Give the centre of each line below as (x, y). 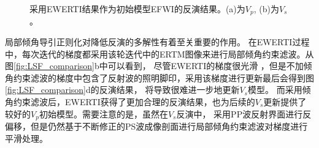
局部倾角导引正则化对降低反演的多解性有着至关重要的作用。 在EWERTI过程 (157, 42)
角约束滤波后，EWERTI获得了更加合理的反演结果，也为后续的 (130, 102)
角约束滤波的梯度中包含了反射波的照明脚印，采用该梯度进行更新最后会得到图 (159, 77)
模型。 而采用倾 (279, 90)
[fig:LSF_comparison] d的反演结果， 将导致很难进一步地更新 (122, 90)
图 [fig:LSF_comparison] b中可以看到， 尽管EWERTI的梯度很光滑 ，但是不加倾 (159, 66)
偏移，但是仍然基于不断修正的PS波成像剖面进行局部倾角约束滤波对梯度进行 (156, 126)
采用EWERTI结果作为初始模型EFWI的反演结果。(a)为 (137, 9)
